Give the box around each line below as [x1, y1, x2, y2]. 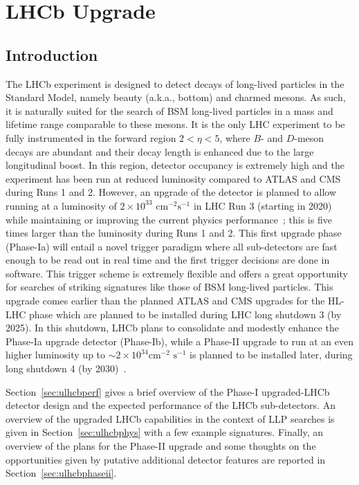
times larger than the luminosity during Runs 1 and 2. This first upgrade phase [6, 226, 342, 240]
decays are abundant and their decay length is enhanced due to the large [6, 144, 314, 158]
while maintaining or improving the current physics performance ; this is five [6, 212, 332, 226]
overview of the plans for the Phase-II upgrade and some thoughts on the [6, 439, 316, 453]
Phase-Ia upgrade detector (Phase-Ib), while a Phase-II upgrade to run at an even [6, 333, 354, 348]
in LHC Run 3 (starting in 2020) [193, 198, 332, 212]
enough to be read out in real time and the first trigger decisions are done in [6, 253, 330, 267]
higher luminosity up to [6, 347, 106, 362]
